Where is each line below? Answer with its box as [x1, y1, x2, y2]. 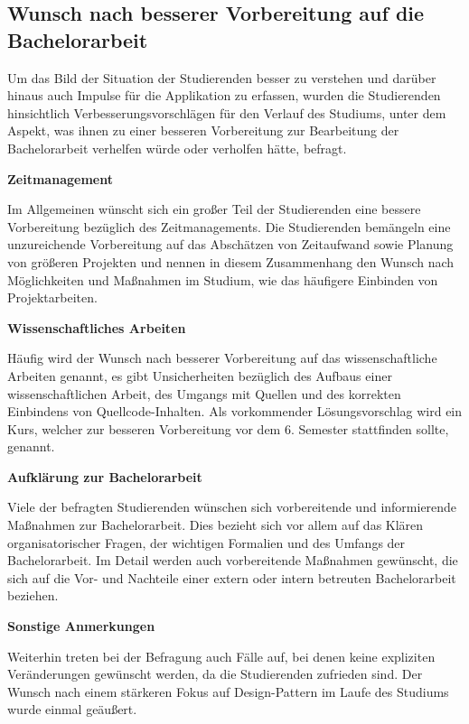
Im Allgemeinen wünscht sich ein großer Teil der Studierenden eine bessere [7, 200, 421, 218]
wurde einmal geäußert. [7, 700, 137, 719]
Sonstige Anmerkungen [7, 617, 155, 636]
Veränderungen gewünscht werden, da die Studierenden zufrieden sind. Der [7, 664, 423, 683]
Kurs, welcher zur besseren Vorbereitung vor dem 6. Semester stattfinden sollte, [7, 419, 449, 438]
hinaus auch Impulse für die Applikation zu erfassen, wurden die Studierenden [7, 86, 441, 105]
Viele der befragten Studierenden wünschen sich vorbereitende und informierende [7, 497, 457, 516]
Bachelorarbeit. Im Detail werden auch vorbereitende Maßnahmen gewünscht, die [7, 551, 458, 570]
